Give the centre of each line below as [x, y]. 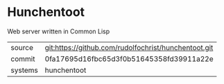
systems [24, 70]
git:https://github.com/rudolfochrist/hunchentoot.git [129, 47]
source [22, 47]
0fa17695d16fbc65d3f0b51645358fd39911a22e [129, 58]
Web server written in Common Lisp [59, 31]
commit [23, 58]
